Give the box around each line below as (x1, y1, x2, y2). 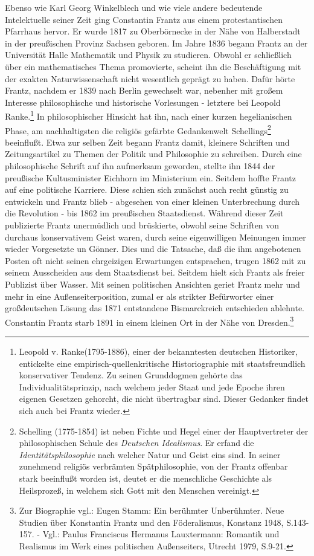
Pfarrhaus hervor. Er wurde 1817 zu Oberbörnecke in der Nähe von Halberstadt (5, 25, 301, 37)
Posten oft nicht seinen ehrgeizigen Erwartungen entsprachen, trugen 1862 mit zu (5, 254, 306, 267)
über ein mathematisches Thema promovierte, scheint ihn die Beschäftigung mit (5, 60, 301, 73)
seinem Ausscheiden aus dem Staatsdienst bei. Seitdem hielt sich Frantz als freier (5, 266, 305, 279)
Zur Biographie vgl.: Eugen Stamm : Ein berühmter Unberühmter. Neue (19, 504, 284, 517)
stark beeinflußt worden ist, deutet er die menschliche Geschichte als (19, 471, 272, 484)
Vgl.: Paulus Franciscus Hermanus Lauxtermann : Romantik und (42, 528, 280, 540)
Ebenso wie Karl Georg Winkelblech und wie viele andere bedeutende (5, 1, 263, 13)
